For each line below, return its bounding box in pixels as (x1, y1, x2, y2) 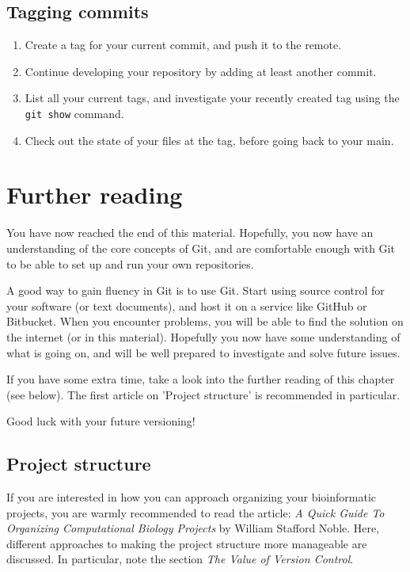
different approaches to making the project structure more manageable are (6, 535, 367, 551)
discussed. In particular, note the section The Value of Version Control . (6, 551, 354, 567)
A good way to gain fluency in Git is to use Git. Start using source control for (6, 282, 385, 299)
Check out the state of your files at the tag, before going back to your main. (25, 132, 394, 148)
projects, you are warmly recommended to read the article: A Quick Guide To (6, 504, 385, 521)
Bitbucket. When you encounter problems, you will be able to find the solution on (6, 313, 404, 330)
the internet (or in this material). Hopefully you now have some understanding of (6, 328, 401, 345)
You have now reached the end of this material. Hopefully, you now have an (6, 224, 374, 241)
